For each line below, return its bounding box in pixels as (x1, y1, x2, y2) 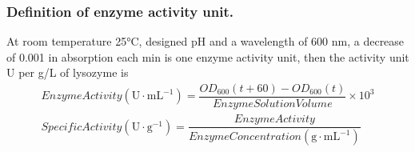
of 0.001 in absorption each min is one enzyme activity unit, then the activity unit (6, 48, 409, 65)
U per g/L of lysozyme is (6, 64, 129, 81)
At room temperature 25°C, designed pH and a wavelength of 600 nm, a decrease (6, 33, 405, 50)
